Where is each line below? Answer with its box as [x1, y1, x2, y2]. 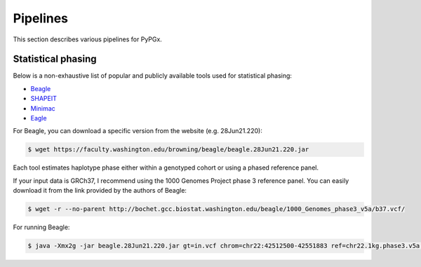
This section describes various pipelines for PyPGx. [13, 35, 163, 43]
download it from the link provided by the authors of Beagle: [13, 186, 187, 195]
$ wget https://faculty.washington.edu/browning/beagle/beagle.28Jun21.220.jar [27, 146, 309, 153]
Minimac [30, 104, 55, 112]
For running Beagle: [13, 223, 70, 231]
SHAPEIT [30, 95, 58, 103]
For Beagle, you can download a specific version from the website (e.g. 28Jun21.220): [13, 127, 262, 135]
